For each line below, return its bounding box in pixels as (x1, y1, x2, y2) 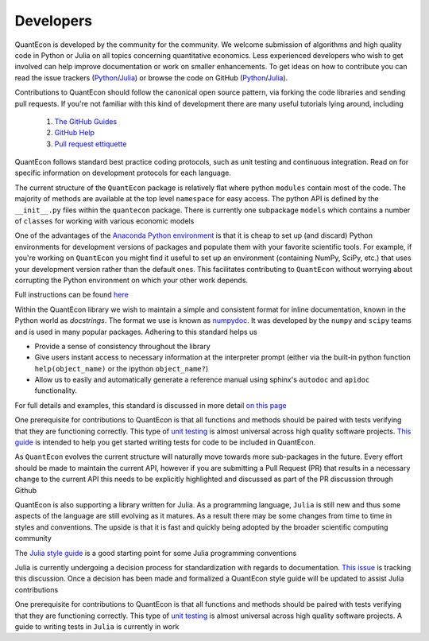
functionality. (34, 386, 78, 395)
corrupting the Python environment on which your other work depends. (14, 275, 249, 285)
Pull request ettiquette (54, 139, 127, 149)
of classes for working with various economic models (14, 216, 195, 226)
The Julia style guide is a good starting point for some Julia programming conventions (14, 548, 297, 557)
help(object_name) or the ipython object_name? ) (34, 363, 209, 373)
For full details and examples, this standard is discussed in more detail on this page (14, 400, 287, 410)
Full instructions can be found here (14, 290, 129, 300)
